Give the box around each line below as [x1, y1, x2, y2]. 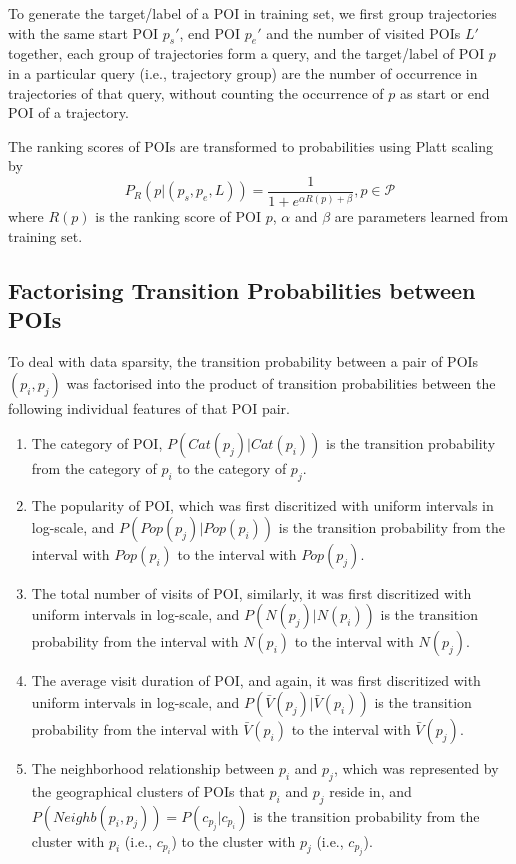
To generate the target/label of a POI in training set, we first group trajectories [8, 3, 497, 23]
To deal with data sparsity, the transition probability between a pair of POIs [8, 351, 479, 372]
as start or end [399, 82, 490, 103]
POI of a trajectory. [8, 102, 129, 123]
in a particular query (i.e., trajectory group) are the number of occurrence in [8, 62, 478, 83]
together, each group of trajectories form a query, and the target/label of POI [8, 43, 485, 64]
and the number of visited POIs [266, 22, 461, 43]
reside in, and [329, 780, 412, 801]
